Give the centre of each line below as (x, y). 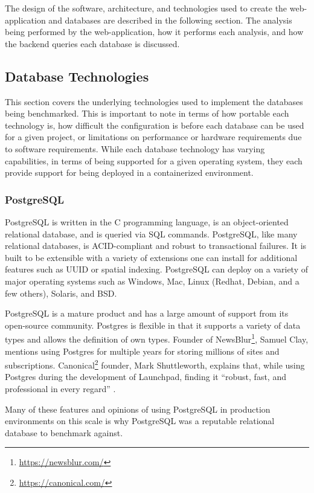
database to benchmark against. (64, 432)
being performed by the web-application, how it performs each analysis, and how (154, 32)
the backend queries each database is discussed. (92, 43)
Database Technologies (77, 76)
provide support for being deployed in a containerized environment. (129, 172)
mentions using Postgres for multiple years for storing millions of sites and (142, 351)
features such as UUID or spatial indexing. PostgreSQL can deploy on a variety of (157, 269)
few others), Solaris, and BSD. (61, 293)
